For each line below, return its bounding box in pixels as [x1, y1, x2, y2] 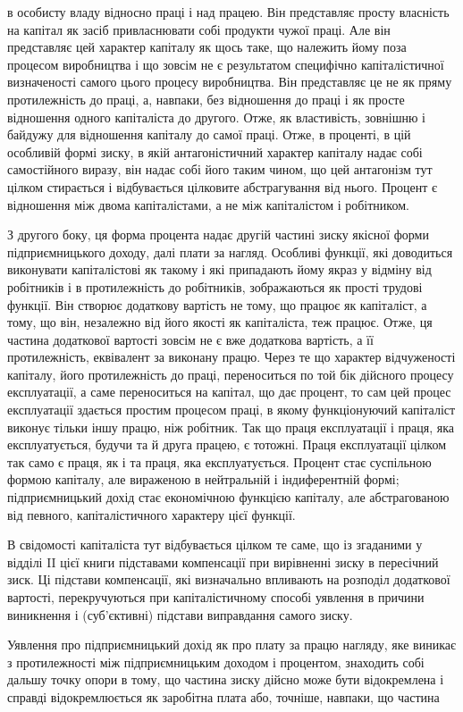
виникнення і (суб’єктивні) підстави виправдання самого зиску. [7, 605, 353, 624]
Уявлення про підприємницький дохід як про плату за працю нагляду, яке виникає [7, 635, 456, 654]
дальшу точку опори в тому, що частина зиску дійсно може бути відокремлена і [7, 670, 444, 689]
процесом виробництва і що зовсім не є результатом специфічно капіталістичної [7, 54, 444, 73]
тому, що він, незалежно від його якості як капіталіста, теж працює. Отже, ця [7, 313, 433, 331]
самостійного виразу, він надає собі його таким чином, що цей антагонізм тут [7, 160, 433, 179]
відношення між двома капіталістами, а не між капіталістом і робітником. [7, 195, 409, 214]
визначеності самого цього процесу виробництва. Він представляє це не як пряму [7, 72, 452, 91]
